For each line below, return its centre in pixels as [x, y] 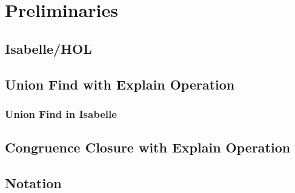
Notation [33, 182]
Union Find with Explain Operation [120, 84]
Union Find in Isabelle [61, 113]
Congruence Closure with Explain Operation [148, 147]
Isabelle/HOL [48, 48]
